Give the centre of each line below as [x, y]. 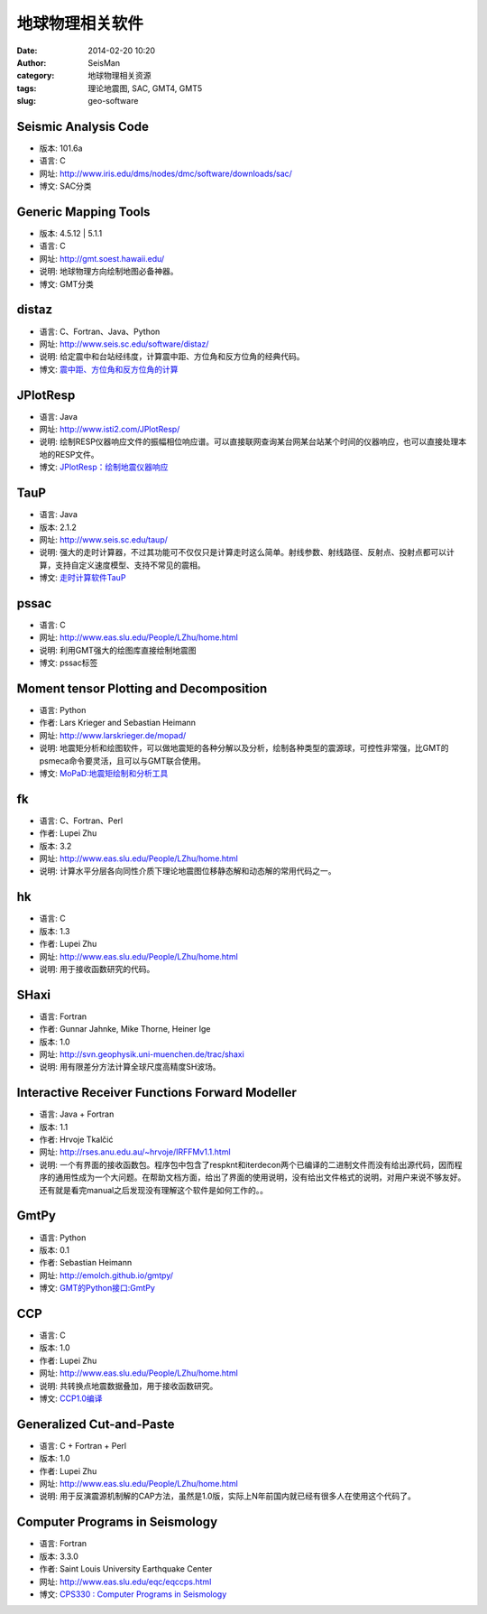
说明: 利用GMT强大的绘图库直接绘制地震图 [118, 650]
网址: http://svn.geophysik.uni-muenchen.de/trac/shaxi [142, 1054]
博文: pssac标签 [69, 663]
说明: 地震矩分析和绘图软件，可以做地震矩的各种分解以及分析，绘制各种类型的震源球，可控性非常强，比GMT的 [244, 748]
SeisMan [104, 62]
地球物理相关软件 [80, 23]
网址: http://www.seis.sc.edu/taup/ [104, 539]
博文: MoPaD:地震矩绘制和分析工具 [104, 773]
